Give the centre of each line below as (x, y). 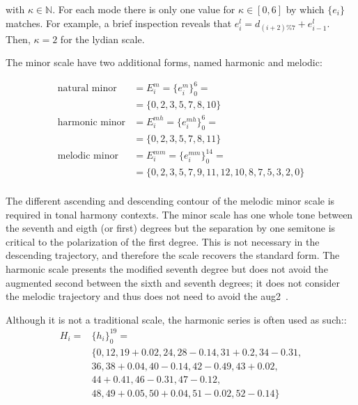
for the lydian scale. (102, 39)
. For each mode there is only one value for (144, 9)
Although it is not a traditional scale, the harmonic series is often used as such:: (176, 319)
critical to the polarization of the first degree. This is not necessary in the (163, 241)
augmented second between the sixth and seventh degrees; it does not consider (173, 282)
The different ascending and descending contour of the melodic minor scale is (170, 201)
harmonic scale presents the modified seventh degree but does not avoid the (167, 269)
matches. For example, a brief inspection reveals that (119, 23)
